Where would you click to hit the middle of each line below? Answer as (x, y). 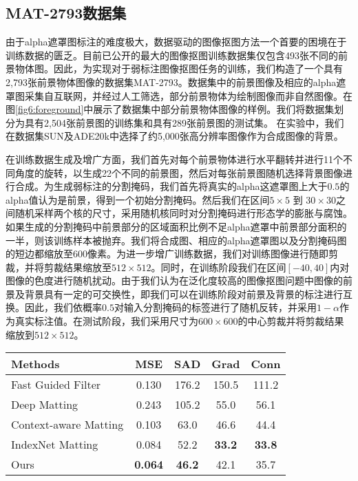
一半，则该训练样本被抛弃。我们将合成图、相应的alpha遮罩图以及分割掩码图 (176, 240)
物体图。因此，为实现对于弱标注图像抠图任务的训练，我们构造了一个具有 (179, 68)
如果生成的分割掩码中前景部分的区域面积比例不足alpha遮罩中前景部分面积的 (176, 226)
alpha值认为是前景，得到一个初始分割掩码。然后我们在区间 (138, 199)
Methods (35, 364)
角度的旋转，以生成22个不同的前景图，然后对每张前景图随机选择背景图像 (179, 172)
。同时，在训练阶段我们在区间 (219, 267)
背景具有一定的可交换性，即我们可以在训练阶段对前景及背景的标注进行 (183, 293)
